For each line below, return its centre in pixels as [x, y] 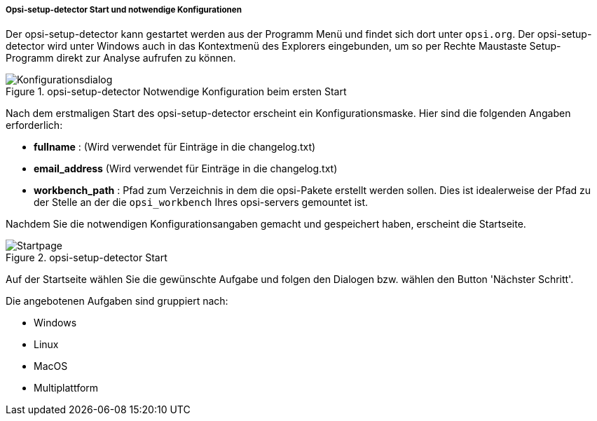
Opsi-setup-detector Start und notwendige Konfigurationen [124, 10]
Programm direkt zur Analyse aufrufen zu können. [121, 58]
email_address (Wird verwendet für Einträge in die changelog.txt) [186, 169]
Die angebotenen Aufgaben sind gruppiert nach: [117, 301]
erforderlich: [34, 125]
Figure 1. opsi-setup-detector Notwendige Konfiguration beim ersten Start [176, 92]
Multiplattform [66, 388]
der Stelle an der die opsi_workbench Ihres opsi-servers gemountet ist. [201, 202]
